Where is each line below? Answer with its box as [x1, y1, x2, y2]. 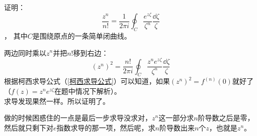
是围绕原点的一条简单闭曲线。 [32, 30, 131, 41]
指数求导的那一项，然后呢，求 [56, 122, 155, 132]
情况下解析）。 [75, 86, 121, 96]
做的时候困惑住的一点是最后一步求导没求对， [4, 112, 152, 123]
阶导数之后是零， [198, 112, 254, 123]
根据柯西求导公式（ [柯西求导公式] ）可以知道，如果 [4, 76, 170, 86]
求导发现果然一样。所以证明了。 [4, 95, 110, 106]
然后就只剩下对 [4, 122, 53, 132]
